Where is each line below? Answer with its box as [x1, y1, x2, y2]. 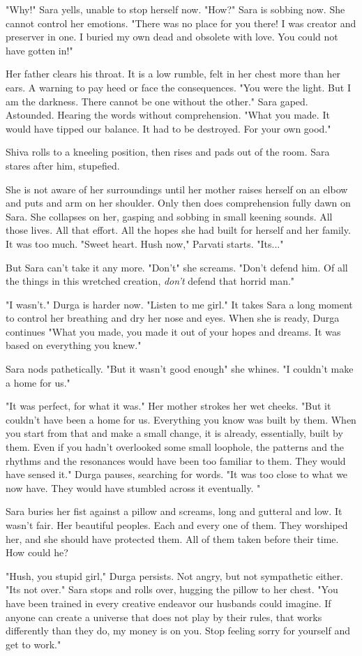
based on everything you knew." [6, 338, 142, 352]
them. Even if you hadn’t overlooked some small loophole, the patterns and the [6, 440, 345, 454]
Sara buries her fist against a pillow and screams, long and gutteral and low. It [6, 504, 342, 519]
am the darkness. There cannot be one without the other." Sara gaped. [6, 94, 308, 108]
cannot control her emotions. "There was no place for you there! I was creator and [6, 15, 356, 30]
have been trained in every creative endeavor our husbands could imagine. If [6, 595, 331, 610]
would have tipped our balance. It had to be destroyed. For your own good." [6, 121, 331, 135]
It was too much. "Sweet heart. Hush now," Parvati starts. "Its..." [6, 236, 284, 251]
